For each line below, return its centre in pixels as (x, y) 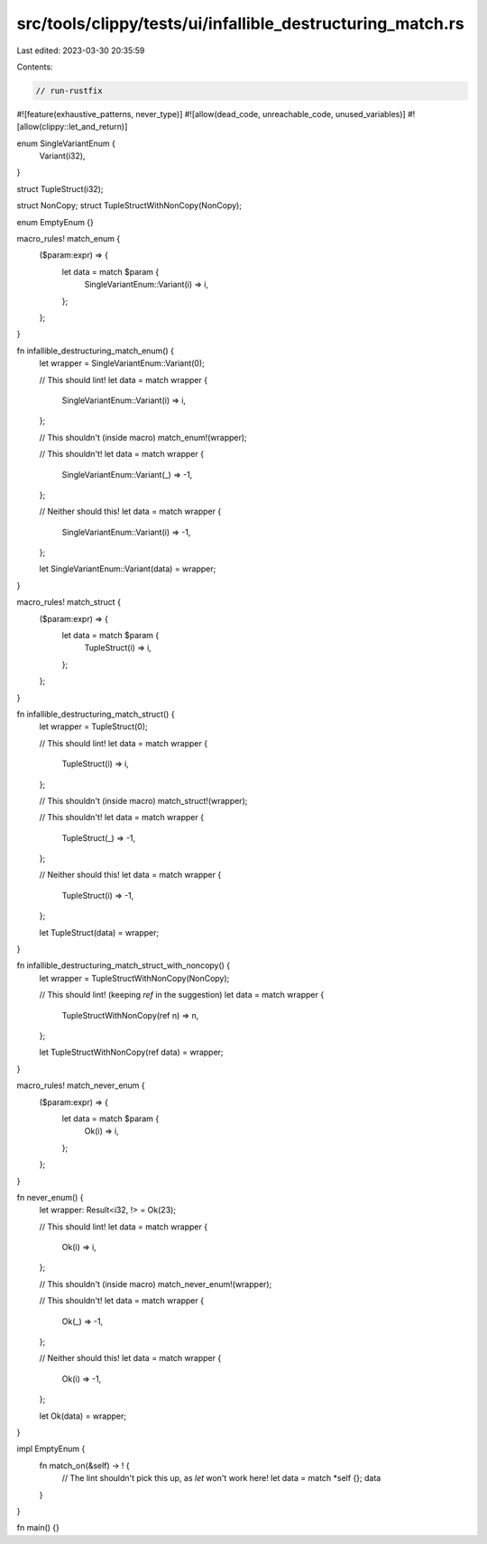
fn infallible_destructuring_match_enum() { (96, 351)
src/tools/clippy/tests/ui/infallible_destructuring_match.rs (240, 23)
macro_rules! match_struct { (69, 602)
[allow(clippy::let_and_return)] (72, 127)
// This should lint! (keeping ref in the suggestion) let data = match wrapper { (182, 995)
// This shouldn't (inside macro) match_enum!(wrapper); (143, 437)
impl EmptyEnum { (51, 1449)
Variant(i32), (62, 156)
